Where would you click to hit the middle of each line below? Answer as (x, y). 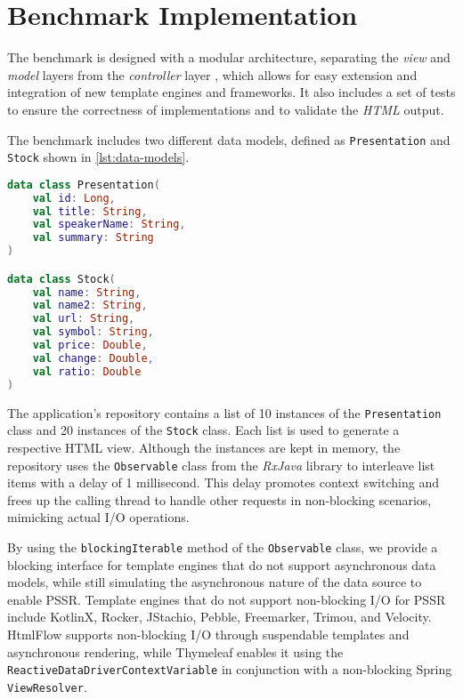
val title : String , (90, 211)
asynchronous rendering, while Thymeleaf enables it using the (175, 651)
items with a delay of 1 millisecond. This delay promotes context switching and (223, 482)
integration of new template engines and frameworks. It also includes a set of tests (231, 92)
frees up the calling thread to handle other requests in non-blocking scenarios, (219, 499)
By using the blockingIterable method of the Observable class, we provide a (223, 546)
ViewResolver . (47, 686)
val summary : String (93, 238)
